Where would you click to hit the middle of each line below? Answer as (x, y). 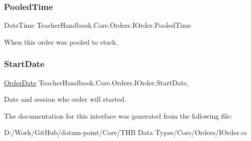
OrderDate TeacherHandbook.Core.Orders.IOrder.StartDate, (96, 82)
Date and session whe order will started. (65, 99)
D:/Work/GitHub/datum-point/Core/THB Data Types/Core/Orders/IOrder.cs (125, 132)
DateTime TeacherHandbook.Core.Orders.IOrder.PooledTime (98, 25)
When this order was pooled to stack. (61, 41)
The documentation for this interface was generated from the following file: (118, 115)
